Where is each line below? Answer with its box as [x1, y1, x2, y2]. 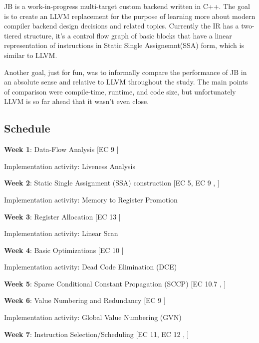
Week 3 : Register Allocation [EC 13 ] [4, 211, 121, 221]
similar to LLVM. [4, 49, 57, 60]
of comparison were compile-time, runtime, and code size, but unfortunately [4, 86, 236, 96]
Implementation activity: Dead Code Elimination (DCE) [4, 261, 177, 272]
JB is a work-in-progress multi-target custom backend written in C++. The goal [4, 1, 250, 11]
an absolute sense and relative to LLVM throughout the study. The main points [4, 76, 248, 87]
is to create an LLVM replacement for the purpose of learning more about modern [4, 10, 256, 21]
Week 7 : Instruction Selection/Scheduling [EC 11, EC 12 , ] [4, 328, 189, 339]
